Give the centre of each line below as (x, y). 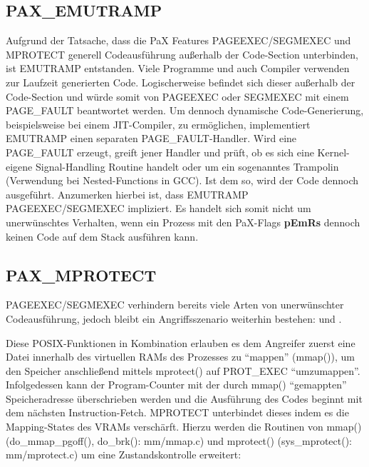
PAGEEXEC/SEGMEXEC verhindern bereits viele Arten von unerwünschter (175, 305)
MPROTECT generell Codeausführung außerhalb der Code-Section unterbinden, (182, 54)
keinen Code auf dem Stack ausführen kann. (102, 236)
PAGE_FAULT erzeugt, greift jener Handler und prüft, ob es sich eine (160, 152)
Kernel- (333, 152)
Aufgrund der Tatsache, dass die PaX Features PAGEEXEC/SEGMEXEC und (178, 40)
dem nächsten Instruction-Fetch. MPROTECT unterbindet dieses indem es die (177, 412)
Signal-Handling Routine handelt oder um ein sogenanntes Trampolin (187, 166)
